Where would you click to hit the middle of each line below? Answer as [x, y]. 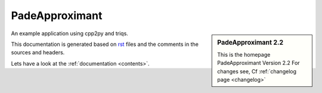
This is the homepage [244, 54]
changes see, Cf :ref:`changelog [257, 71]
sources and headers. [38, 52]
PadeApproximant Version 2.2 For [259, 63]
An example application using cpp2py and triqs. [69, 33]
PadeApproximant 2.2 [250, 42]
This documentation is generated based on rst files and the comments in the [105, 44]
